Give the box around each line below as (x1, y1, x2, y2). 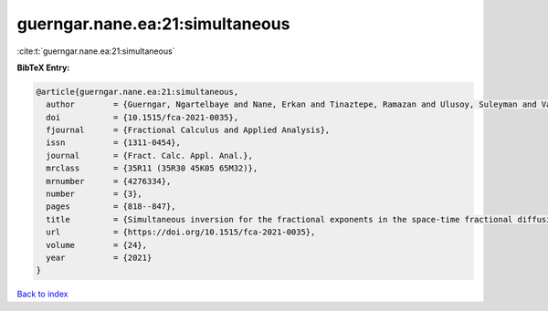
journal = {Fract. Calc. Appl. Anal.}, (46, 150, 253, 161)
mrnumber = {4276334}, (46, 176, 172, 186)
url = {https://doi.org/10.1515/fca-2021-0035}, (46, 227, 316, 237)
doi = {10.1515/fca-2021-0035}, (46, 112, 239, 122)
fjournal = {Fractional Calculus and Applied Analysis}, (46, 125, 331, 136)
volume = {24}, (46, 240, 148, 250)
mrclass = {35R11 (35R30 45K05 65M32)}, (46, 163, 258, 173)
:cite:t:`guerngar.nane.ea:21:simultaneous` (16, 46, 175, 57)
